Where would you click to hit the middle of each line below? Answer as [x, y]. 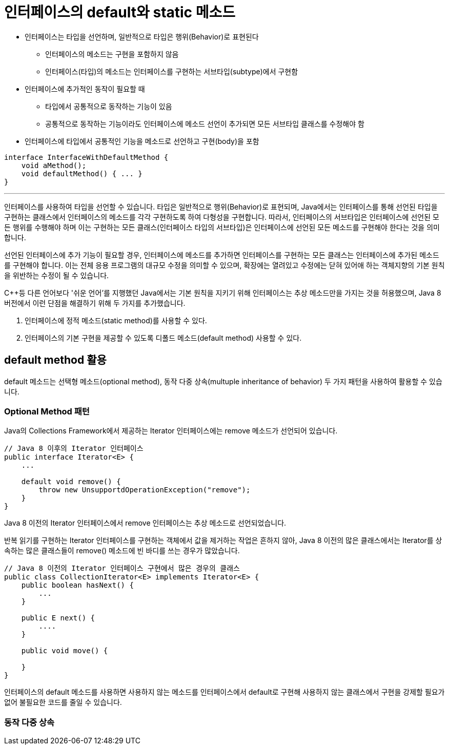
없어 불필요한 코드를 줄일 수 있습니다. [63, 702]
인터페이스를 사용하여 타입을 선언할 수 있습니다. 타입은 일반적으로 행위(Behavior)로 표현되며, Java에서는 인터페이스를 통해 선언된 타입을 [221, 206]
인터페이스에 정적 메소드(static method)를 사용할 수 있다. [116, 320]
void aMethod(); [54, 165]
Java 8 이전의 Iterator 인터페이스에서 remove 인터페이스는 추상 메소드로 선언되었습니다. [145, 523]
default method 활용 [55, 360]
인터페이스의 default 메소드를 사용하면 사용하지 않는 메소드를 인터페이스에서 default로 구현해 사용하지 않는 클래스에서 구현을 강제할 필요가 [224, 692]
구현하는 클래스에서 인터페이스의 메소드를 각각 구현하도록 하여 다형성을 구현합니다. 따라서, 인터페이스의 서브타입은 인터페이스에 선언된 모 [222, 217]
